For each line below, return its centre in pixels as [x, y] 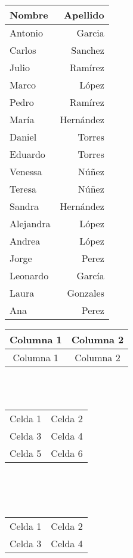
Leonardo [29, 275]
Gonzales [86, 293]
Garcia [90, 33]
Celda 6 [67, 453]
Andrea [25, 241]
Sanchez [88, 50]
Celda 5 [26, 453]
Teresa [23, 189]
